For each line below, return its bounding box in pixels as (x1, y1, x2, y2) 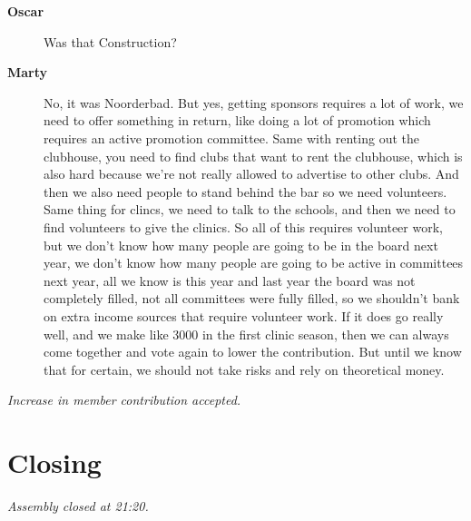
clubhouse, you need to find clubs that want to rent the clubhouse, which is (44, 146, 463, 165)
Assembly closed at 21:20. (7, 496, 149, 515)
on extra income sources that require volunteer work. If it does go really (44, 306, 444, 325)
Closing (7, 444, 102, 481)
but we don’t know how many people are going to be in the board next (44, 235, 438, 254)
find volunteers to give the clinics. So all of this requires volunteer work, (44, 217, 443, 236)
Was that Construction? (44, 32, 177, 51)
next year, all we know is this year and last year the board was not (44, 270, 416, 290)
